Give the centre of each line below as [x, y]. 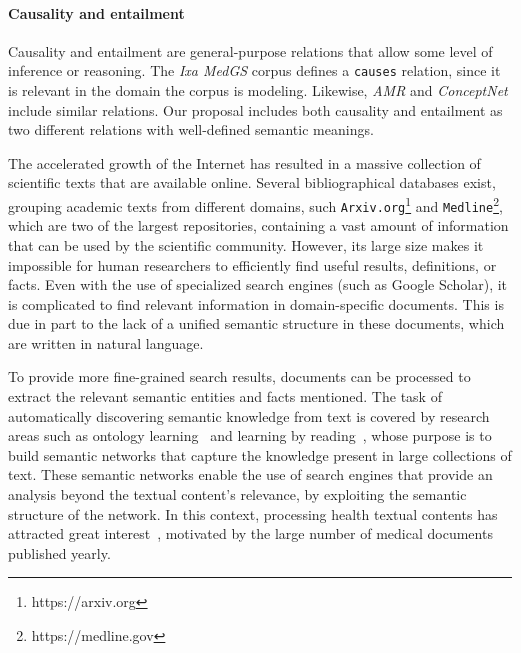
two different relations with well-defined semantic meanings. [191, 129]
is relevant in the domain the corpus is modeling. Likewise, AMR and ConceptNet [258, 90]
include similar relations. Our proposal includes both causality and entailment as [255, 109]
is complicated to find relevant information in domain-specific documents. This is [256, 303]
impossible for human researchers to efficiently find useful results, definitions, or [252, 264]
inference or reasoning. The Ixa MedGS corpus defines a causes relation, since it [254, 70]
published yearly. [59, 552]
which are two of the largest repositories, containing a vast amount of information [258, 225]
